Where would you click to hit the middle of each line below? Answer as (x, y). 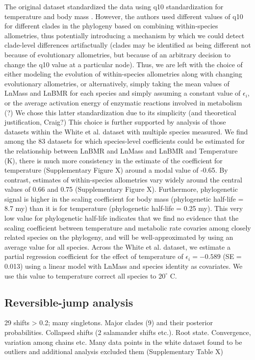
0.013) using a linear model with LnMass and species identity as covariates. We (124, 266)
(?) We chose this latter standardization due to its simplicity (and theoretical (120, 112)
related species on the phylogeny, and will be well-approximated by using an (119, 237)
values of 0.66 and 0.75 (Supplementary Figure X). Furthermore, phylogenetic (121, 189)
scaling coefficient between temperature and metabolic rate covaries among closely (128, 227)
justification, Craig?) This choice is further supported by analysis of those (115, 122)
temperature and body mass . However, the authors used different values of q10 (124, 16)
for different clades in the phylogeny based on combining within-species (111, 26)
